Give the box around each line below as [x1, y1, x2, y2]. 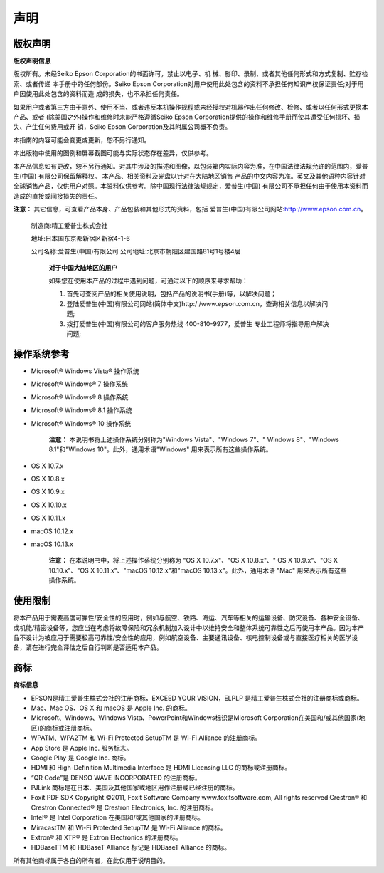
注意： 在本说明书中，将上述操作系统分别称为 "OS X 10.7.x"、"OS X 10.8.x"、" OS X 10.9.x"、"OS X [48, 556, 338, 565]
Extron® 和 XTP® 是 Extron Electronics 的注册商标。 [31, 833, 183, 842]
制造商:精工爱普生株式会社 [31, 221, 108, 229]
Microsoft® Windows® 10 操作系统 [31, 419, 132, 427]
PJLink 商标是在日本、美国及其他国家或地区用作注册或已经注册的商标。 [31, 783, 239, 792]
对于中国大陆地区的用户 [48, 263, 117, 272]
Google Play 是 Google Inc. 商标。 [31, 753, 131, 762]
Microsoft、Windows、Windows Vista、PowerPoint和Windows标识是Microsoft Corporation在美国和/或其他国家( [31, 713, 359, 722]
